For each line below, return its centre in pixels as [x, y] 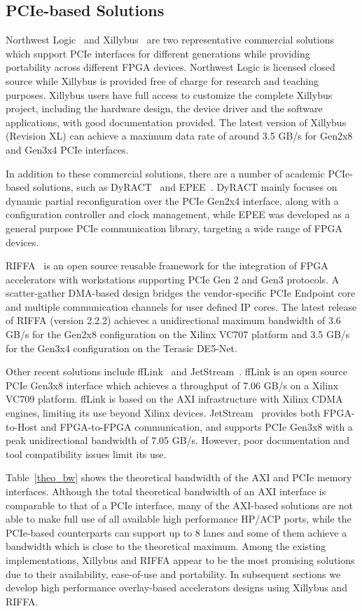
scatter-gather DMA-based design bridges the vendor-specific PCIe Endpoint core [181, 293]
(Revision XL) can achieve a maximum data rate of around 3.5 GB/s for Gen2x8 [179, 136]
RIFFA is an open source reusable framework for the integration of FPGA [167, 266]
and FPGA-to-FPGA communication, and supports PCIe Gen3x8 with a [197, 426]
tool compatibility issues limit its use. [86, 454]
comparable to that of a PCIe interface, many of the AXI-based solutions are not [179, 505]
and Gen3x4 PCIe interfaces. [67, 149]
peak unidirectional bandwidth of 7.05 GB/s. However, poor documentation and [177, 440]
